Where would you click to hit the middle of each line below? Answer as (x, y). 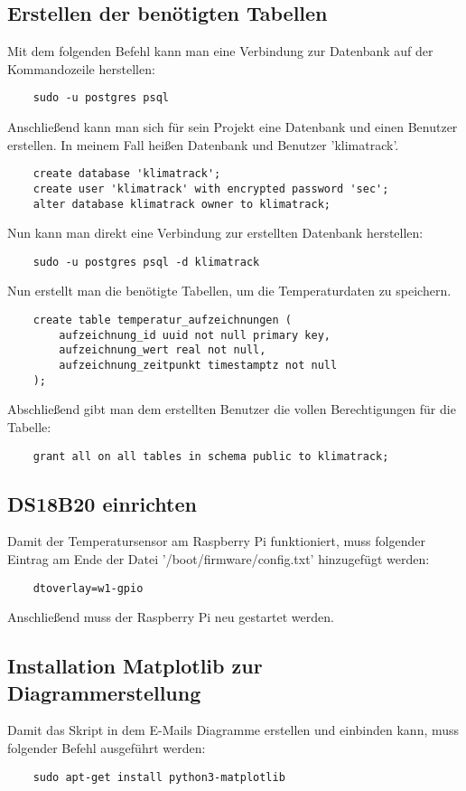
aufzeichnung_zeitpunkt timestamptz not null (198, 366)
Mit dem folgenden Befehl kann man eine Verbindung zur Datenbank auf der (220, 51)
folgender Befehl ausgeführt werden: (107, 748)
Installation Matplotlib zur (135, 666)
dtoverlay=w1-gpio (88, 588)
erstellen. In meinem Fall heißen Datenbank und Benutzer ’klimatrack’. (203, 144)
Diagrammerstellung (104, 692)
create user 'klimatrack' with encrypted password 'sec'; (211, 188)
